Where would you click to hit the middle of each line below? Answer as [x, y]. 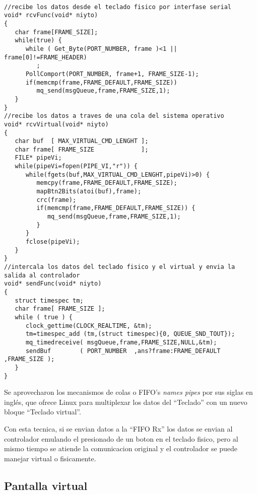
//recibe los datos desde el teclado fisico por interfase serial [118, 7]
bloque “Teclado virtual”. [43, 412]
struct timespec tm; [49, 300]
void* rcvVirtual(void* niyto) [56, 124]
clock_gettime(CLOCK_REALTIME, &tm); [89, 326]
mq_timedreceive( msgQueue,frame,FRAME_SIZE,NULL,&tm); [121, 342]
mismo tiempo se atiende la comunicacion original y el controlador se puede [121, 448]
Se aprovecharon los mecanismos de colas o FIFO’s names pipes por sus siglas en [128, 392]
